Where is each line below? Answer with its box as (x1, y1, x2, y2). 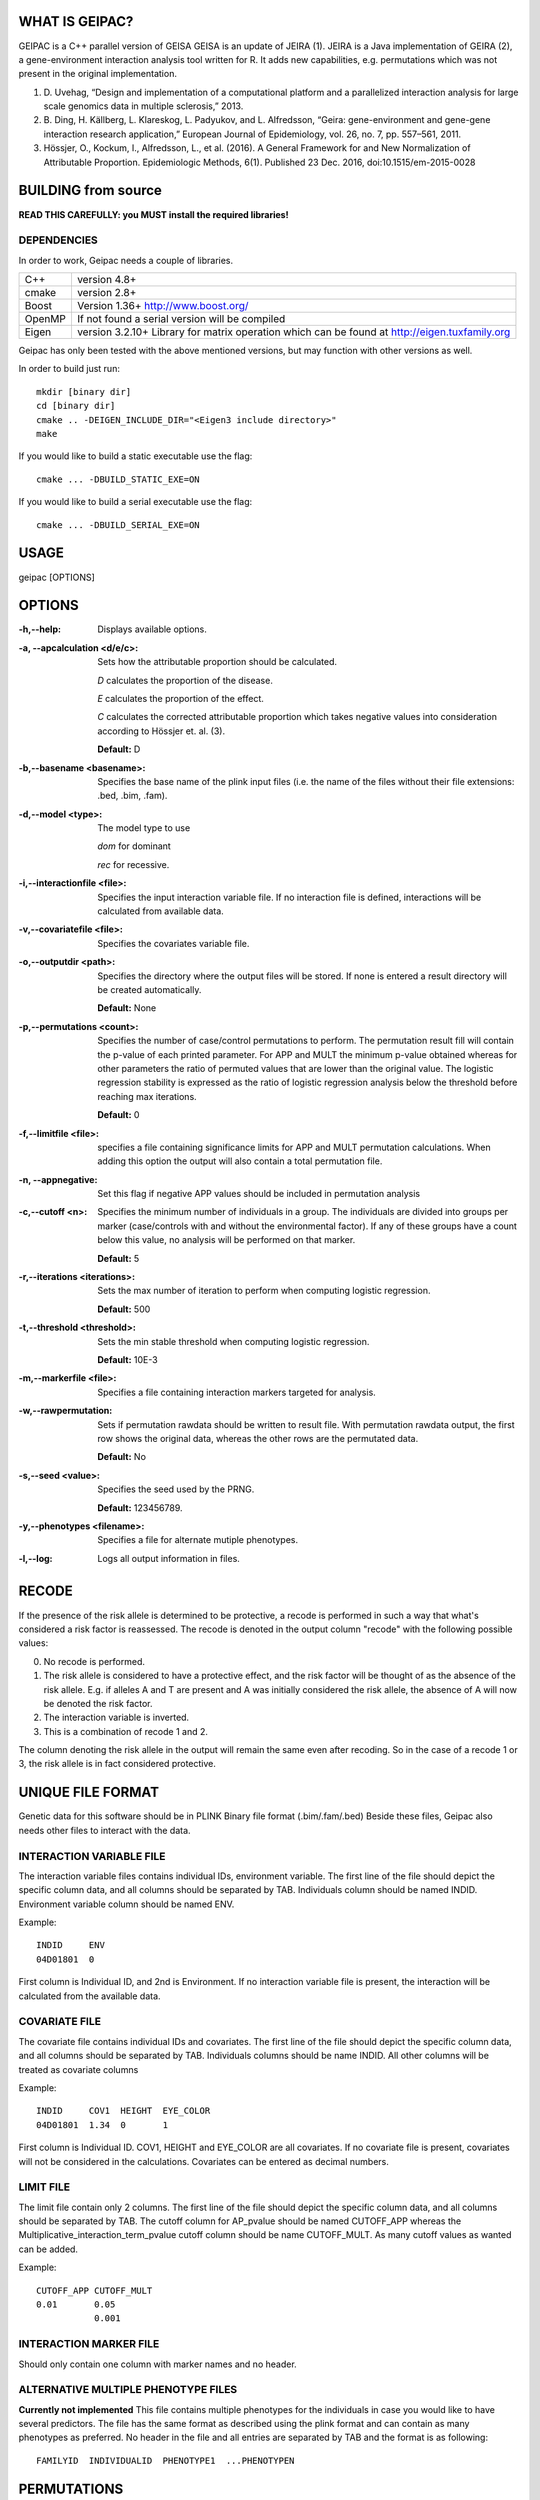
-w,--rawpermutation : (18, 1405, 113, 1417)
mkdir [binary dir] (36, 386, 132, 397)
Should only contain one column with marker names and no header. (18, 2358, 297, 2370)
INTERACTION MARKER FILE (18, 2337, 160, 2351)
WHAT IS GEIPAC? (18, 13, 134, 30)
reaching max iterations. (97, 1090, 197, 1102)
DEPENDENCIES (18, 233, 99, 247)
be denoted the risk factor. (43, 1697, 154, 1709)
